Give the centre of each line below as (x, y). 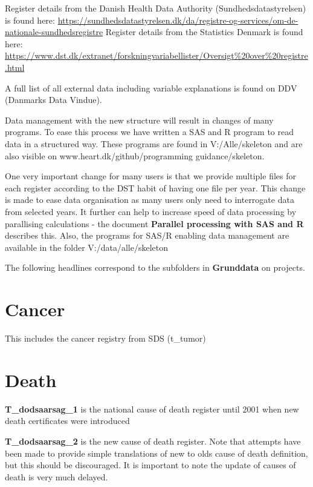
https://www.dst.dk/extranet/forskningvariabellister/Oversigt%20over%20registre (156, 55)
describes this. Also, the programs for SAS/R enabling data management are (147, 235)
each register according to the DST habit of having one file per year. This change (155, 187)
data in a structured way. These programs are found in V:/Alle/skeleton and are (154, 143)
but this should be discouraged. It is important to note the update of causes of (150, 465)
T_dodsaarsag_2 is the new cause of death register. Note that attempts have (153, 441)
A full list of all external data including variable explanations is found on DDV (151, 88)
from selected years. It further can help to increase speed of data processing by (151, 211)
